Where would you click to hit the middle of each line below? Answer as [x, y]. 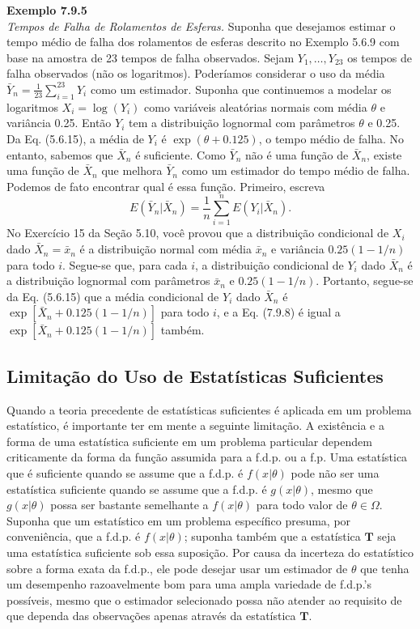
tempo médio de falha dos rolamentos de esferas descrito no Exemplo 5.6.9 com [203, 42]
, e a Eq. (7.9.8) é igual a [278, 312]
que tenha [385, 568]
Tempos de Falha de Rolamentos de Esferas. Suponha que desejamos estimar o [201, 25]
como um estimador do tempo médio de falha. [296, 170]
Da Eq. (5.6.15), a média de [75, 138]
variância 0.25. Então [59, 123]
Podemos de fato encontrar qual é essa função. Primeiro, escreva [166, 186]
